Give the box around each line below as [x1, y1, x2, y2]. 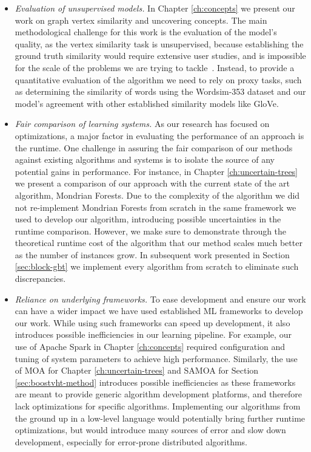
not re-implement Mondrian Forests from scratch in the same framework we [15, 200, 296, 213]
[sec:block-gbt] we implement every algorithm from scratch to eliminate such [15, 260, 299, 273]
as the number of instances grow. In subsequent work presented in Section [15, 248, 290, 261]
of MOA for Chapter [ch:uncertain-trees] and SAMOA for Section [15, 364, 259, 377]
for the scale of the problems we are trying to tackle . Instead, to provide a [15, 61, 295, 74]
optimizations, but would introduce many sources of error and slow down [15, 423, 286, 436]
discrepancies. [15, 272, 66, 285]
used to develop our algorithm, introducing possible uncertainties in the [15, 213, 281, 225]
